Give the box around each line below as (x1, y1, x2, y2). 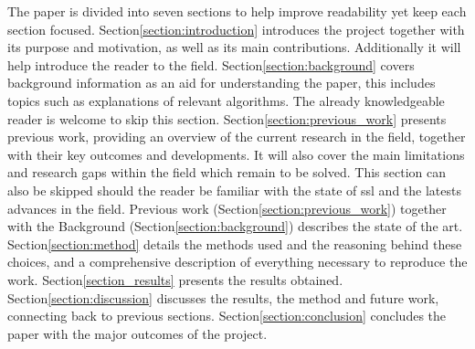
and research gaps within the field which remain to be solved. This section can (7, 163, 446, 182)
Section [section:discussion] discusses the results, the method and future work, (7, 288, 439, 307)
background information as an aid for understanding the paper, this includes (7, 73, 436, 92)
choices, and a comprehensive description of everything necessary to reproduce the (7, 252, 468, 271)
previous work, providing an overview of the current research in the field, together (7, 127, 466, 146)
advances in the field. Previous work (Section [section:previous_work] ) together (7, 198, 447, 217)
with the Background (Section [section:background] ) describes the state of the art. (7, 217, 463, 236)
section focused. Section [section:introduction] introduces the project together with (7, 19, 465, 38)
